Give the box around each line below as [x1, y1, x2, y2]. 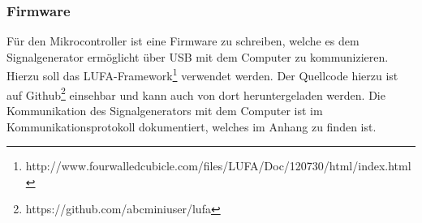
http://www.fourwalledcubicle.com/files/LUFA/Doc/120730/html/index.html [25, 157, 411, 174]
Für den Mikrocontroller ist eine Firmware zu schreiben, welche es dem [6, 32, 360, 49]
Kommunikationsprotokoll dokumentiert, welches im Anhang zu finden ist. [6, 118, 377, 135]
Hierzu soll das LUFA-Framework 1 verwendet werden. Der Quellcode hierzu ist [6, 65, 398, 84]
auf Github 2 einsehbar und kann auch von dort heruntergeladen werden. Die [6, 84, 385, 103]
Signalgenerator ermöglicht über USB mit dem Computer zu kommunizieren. [6, 48, 389, 65]
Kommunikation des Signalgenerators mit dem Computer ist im [6, 101, 323, 118]
